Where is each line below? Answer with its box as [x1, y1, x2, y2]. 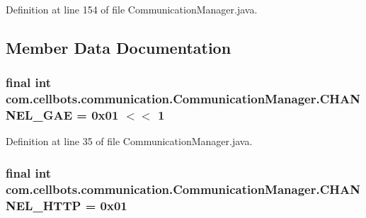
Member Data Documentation [6, 36, 231, 58]
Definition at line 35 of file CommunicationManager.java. [6, 134, 253, 149]
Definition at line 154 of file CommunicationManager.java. [6, 2, 258, 16]
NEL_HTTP [6, 196, 81, 214]
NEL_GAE [6, 106, 73, 124]
